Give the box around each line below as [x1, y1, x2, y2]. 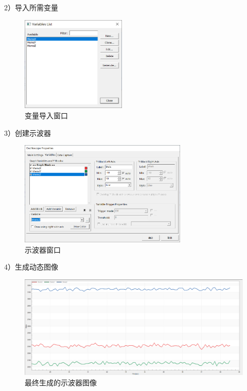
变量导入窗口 [25, 110, 68, 120]
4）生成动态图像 [4, 261, 58, 272]
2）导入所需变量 [4, 2, 58, 12]
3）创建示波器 [4, 127, 51, 138]
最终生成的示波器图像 [25, 377, 97, 387]
